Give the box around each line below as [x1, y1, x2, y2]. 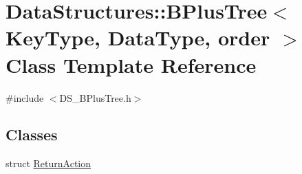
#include [6, 90, 44, 105]
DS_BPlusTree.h [59, 90, 131, 105]
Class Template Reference [6, 50, 257, 78]
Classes [6, 124, 58, 145]
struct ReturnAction [6, 156, 91, 171]
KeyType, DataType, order [6, 23, 270, 52]
